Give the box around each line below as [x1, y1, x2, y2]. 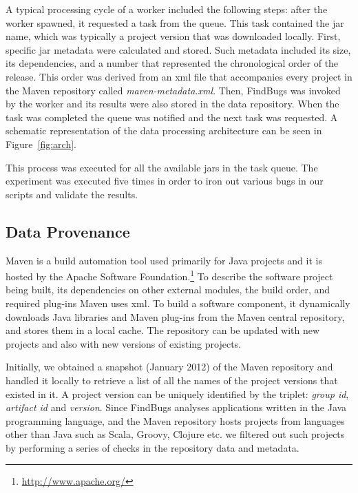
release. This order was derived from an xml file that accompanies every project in [6, 69, 352, 83]
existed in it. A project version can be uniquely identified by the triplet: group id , [6, 386, 349, 401]
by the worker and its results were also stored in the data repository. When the [6, 96, 339, 111]
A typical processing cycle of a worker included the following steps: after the [6, 2, 328, 16]
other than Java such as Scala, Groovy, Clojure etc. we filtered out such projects [6, 427, 345, 441]
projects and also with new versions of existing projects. [6, 336, 242, 350]
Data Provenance [6, 220, 130, 242]
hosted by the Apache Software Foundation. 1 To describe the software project [6, 267, 333, 283]
